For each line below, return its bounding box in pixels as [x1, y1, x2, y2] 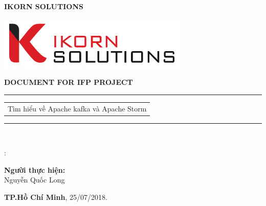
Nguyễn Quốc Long [4, 174, 65, 185]
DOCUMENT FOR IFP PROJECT [4, 77, 133, 87]
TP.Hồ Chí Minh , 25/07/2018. [4, 192, 107, 202]
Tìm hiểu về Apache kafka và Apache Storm [8, 103, 147, 113]
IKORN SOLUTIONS [4, 1, 83, 11]
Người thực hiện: [4, 164, 65, 175]
